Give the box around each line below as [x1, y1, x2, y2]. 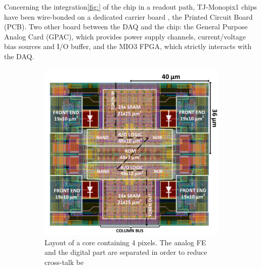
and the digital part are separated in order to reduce [45, 247, 207, 257]
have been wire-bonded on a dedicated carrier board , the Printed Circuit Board [4, 11, 253, 22]
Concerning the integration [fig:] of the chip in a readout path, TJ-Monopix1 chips [4, 2, 257, 12]
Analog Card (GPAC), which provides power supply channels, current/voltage [4, 31, 246, 41]
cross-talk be [45, 256, 84, 267]
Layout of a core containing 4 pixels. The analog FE [45, 237, 206, 247]
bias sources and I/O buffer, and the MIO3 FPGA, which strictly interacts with [4, 41, 252, 52]
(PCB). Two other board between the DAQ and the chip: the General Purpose [4, 21, 248, 32]
